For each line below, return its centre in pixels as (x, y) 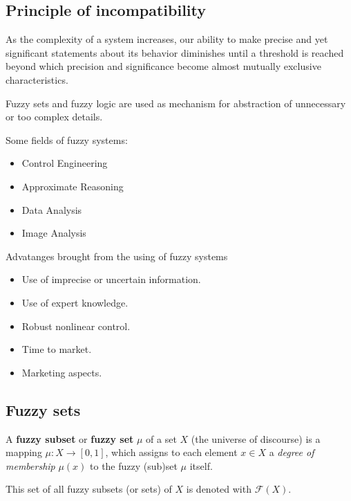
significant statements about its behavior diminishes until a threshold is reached (175, 52)
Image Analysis (54, 233)
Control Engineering (65, 163)
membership (30, 465)
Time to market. (57, 349)
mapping (24, 452)
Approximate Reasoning (73, 186)
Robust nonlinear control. (76, 326)
